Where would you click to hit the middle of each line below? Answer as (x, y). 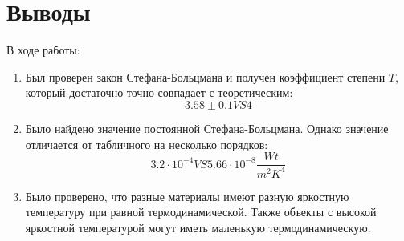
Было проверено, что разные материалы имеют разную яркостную (187, 196)
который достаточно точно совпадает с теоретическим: (159, 92)
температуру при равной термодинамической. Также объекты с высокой (201, 212)
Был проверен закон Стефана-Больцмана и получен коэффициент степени (205, 76)
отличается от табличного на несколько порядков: (147, 144)
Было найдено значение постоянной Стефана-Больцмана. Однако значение (207, 128)
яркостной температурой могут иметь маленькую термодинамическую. (198, 227)
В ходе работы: (43, 50)
